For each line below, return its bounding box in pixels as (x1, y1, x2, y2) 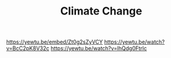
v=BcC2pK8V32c (6, 45, 49, 52)
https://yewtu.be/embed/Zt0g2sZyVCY (6, 38, 104, 46)
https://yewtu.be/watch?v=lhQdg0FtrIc (50, 45, 148, 52)
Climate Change (60, 4, 143, 18)
